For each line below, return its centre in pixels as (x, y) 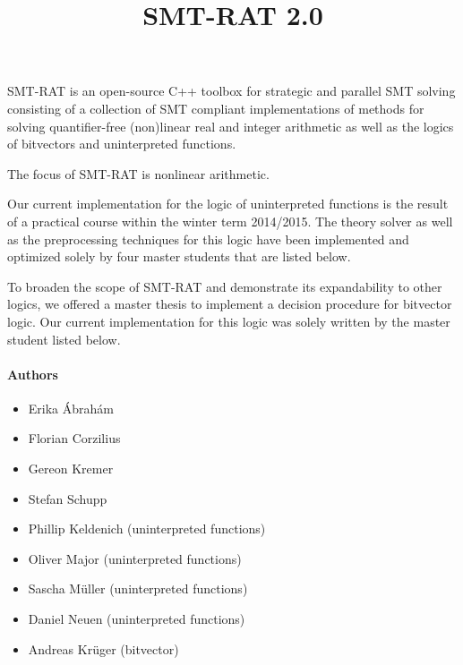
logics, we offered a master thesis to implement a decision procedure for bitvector (230, 304)
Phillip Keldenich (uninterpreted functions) (147, 529)
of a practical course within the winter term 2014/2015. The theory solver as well (230, 221)
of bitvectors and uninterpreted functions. (122, 144)
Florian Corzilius (74, 438)
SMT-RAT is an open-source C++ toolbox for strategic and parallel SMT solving (231, 91)
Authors (33, 374)
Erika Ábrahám (71, 408)
